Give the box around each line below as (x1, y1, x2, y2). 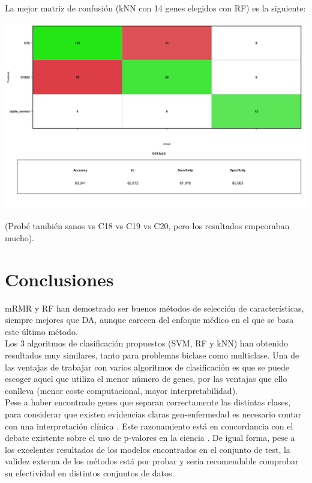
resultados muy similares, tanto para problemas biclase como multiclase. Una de (5, 348, 299, 361)
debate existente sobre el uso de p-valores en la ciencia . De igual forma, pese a (5, 431, 295, 444)
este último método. (5, 325, 78, 337)
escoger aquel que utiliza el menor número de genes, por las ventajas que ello (5, 372, 287, 385)
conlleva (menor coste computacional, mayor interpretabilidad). (5, 384, 238, 396)
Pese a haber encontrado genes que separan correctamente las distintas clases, (5, 396, 291, 408)
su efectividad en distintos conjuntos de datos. (5, 466, 175, 479)
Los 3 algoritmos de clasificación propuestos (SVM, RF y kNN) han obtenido (5, 337, 288, 349)
